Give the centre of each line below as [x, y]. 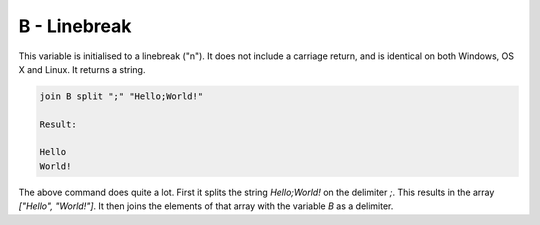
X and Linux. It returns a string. [82, 69]
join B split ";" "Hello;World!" [121, 96]
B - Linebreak [75, 26]
